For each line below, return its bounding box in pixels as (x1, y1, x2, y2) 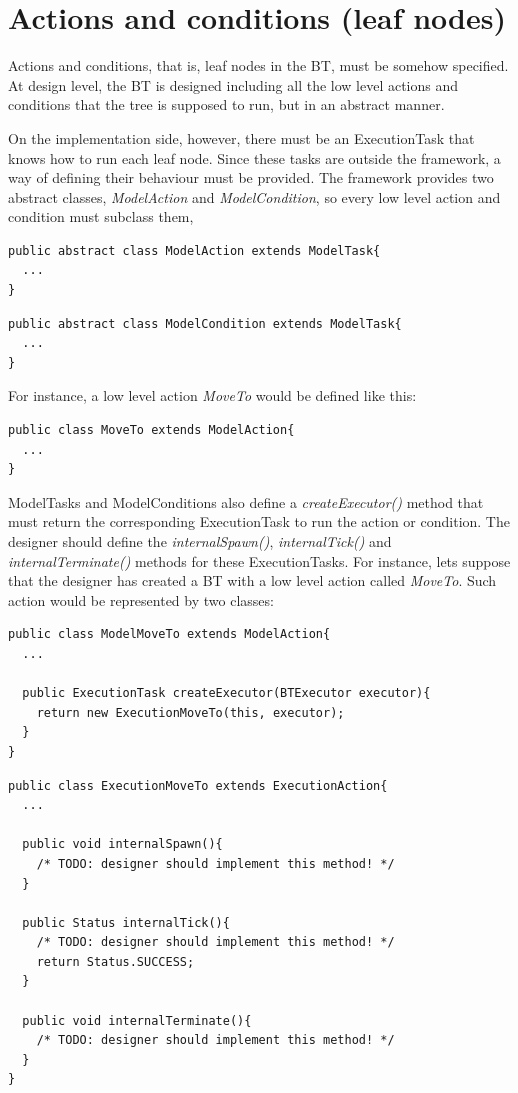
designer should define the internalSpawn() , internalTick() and (8, 531, 392, 551)
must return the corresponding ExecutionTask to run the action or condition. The (8, 511, 510, 532)
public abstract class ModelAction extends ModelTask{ (8, 243, 381, 258)
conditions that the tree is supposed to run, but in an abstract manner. (8, 94, 445, 115)
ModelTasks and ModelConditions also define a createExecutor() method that (8, 491, 484, 512)
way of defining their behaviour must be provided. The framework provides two (8, 167, 494, 188)
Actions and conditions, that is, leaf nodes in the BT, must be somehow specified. (8, 55, 509, 76)
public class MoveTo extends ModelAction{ (8, 423, 295, 438)
